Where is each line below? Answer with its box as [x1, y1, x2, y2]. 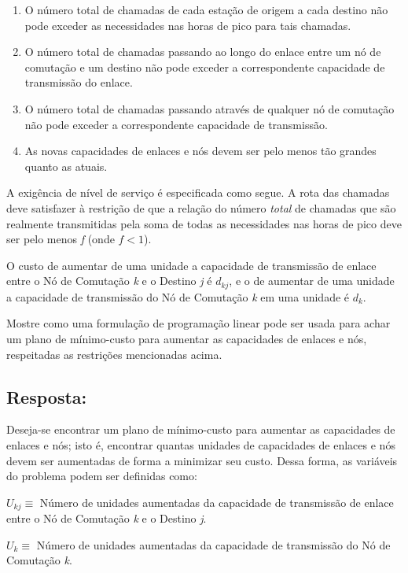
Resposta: [6, 384, 87, 408]
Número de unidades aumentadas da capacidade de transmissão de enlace [39, 494, 394, 510]
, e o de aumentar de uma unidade [229, 272, 395, 289]
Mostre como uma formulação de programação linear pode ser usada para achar [6, 315, 391, 331]
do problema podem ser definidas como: [6, 468, 197, 484]
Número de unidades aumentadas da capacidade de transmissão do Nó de [36, 536, 391, 553]
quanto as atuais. [24, 157, 108, 174]
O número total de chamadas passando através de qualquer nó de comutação [24, 100, 395, 116]
